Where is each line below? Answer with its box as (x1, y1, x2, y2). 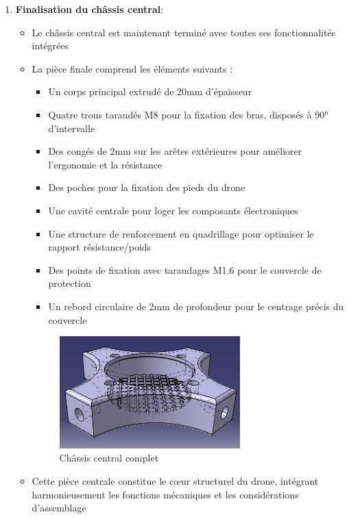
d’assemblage (32, 501, 86, 515)
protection (48, 276, 91, 290)
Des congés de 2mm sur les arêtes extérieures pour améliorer (48, 144, 302, 158)
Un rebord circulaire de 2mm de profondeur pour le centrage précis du (48, 299, 344, 313)
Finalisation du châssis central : (15, 2, 164, 16)
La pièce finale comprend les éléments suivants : (32, 61, 233, 75)
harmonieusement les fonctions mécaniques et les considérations (32, 487, 299, 501)
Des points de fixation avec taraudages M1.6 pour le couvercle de (48, 262, 322, 277)
